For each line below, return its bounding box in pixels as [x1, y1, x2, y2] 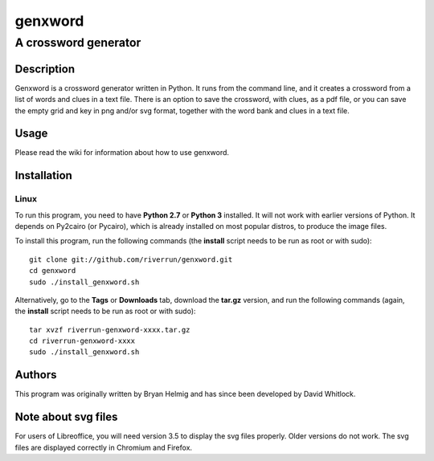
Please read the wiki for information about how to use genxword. [14, 148, 229, 157]
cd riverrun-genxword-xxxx [29, 337, 136, 345]
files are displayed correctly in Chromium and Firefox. [14, 443, 193, 452]
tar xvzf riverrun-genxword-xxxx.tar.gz [29, 325, 190, 334]
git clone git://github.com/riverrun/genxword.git [29, 255, 233, 264]
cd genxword [29, 266, 76, 275]
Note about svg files [14, 410, 118, 424]
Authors [14, 368, 57, 381]
